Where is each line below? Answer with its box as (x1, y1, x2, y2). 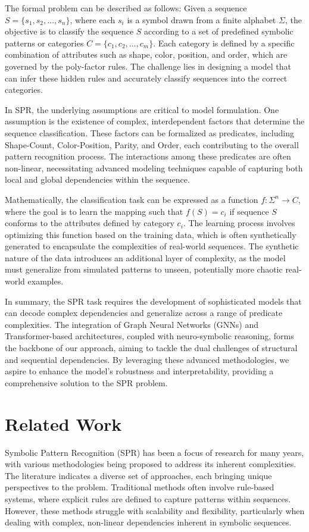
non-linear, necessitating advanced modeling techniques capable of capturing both (5, 161, 303, 174)
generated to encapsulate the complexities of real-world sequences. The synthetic (5, 240, 299, 252)
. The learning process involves (183, 217, 295, 229)
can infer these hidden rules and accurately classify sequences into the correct (5, 71, 288, 84)
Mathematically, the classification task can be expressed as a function (5, 193, 258, 205)
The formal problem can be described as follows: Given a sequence (5, 2, 247, 14)
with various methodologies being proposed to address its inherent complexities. (5, 458, 296, 470)
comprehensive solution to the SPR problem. (5, 376, 168, 389)
